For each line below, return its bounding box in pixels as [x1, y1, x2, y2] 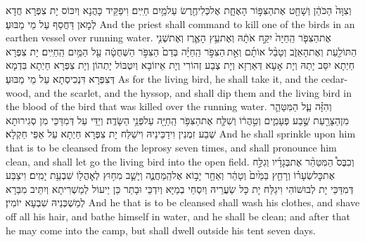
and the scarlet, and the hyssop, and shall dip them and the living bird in [34, 85, 352, 100]
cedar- [321, 71, 348, 86]
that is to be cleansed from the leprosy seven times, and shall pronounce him [6, 140, 337, 154]
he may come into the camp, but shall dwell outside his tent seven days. [6, 222, 316, 237]
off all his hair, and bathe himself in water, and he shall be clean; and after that [6, 208, 350, 223]
